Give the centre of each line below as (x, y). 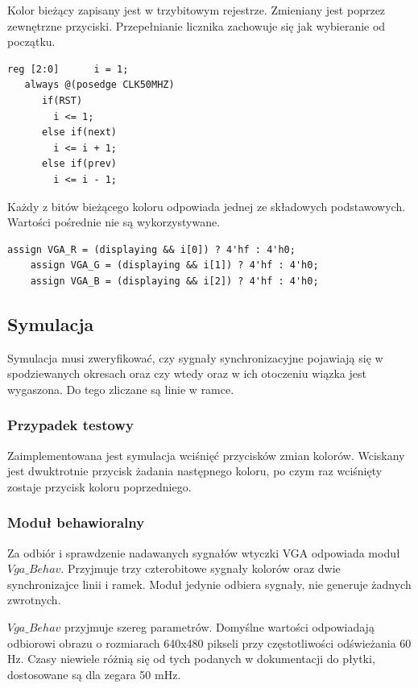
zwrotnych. (34, 600)
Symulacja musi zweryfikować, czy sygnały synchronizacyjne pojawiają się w (195, 357)
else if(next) (79, 133)
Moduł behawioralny (76, 522)
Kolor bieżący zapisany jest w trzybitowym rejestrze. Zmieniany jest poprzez (197, 10)
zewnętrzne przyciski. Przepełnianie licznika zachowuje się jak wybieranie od (197, 25)
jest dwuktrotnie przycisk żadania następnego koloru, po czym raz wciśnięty (195, 471)
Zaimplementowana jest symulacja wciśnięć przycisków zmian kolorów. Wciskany (206, 455)
